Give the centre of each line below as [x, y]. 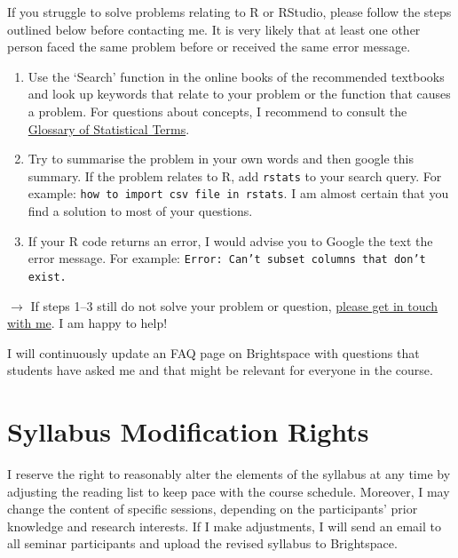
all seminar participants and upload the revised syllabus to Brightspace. [202, 543]
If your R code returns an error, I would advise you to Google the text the [230, 240]
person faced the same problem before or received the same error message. [209, 47]
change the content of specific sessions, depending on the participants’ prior [213, 509]
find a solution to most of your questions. [140, 211]
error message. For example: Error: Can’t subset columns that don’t [227, 258]
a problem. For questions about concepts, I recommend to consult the [217, 111]
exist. [47, 277]
